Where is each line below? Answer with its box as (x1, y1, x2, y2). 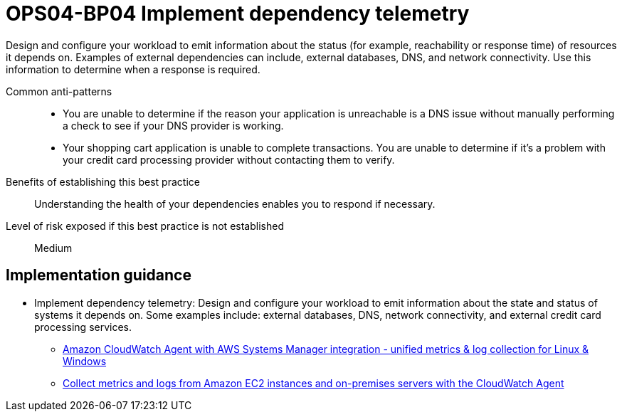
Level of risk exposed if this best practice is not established (6, 219, 284, 232)
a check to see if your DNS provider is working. (63, 119, 284, 132)
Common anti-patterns (6, 85, 112, 97)
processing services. (34, 320, 132, 333)
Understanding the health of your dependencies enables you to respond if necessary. (34, 197, 436, 210)
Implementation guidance (6, 266, 191, 285)
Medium (34, 241, 73, 254)
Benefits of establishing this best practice (6, 175, 200, 188)
